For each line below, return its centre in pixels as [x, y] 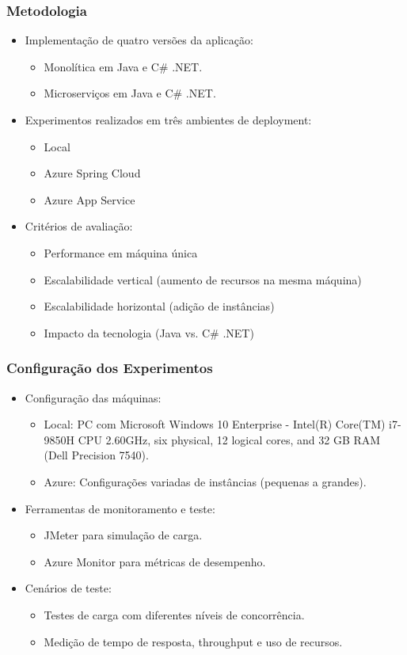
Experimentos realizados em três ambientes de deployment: [168, 120]
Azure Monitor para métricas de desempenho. [155, 561]
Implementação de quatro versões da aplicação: [139, 40]
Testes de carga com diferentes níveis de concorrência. [174, 614]
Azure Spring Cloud [92, 173]
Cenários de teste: [68, 588]
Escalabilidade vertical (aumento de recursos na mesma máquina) [203, 279]
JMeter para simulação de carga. [123, 535]
